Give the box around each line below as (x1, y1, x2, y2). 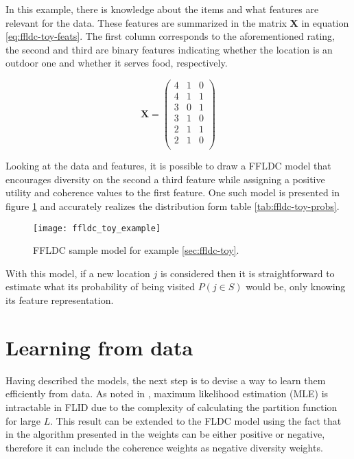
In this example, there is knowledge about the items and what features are (5, 2, 319, 16)
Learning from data (5, 333, 193, 361)
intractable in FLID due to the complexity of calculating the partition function (5, 399, 338, 414)
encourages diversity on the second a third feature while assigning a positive (5, 172, 325, 186)
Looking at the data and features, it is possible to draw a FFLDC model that (5, 158, 331, 173)
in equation (301, 15, 349, 30)
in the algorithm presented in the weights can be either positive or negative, (5, 427, 325, 441)
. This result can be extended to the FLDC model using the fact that (50, 413, 342, 427)
